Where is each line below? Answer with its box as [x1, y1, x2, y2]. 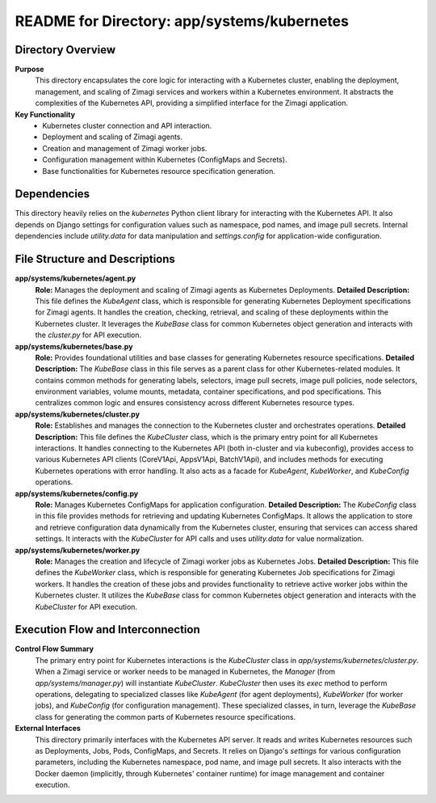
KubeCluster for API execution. [35, 602, 137, 611]
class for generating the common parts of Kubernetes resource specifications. [35, 712, 296, 721]
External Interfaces [15, 724, 81, 733]
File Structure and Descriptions [15, 252, 175, 266]
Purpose [15, 65, 44, 74]
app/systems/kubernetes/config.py [15, 488, 139, 498]
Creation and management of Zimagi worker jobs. [42, 143, 208, 153]
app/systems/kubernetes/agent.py [15, 273, 136, 283]
